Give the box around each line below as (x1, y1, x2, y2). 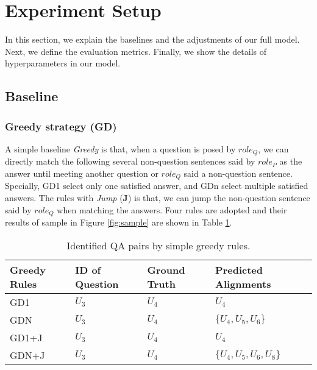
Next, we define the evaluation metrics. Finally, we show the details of (5, 44, 266, 57)
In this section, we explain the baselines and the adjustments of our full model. (5, 33, 300, 46)
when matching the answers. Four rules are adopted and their (57, 203, 287, 216)
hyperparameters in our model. (5, 57, 121, 69)
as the (279, 155, 302, 168)
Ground (147, 262, 185, 277)
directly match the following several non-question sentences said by (5, 155, 255, 168)
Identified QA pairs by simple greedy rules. (66, 238, 251, 252)
